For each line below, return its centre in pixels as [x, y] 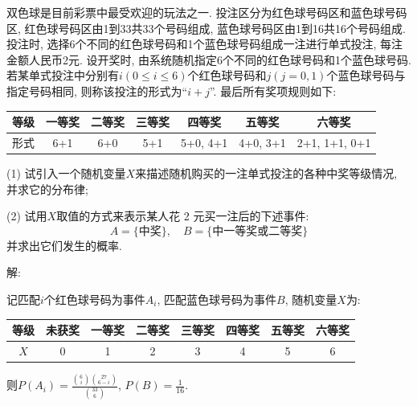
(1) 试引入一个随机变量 [66, 173]
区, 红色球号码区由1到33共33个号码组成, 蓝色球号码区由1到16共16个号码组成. [206, 28]
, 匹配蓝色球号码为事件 [217, 299]
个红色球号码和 [227, 75]
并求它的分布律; [47, 189]
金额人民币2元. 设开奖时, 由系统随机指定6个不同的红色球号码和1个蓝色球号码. [209, 59]
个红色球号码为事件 [94, 299]
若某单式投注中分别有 [63, 75]
